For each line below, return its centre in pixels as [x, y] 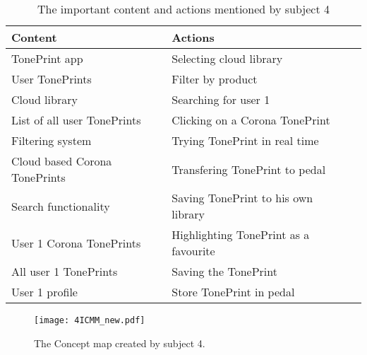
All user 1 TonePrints [65, 271]
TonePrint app [47, 58]
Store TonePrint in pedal [233, 292]
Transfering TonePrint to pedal [249, 169]
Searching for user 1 [221, 99]
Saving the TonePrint [224, 271]
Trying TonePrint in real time [245, 140]
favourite [193, 251]
